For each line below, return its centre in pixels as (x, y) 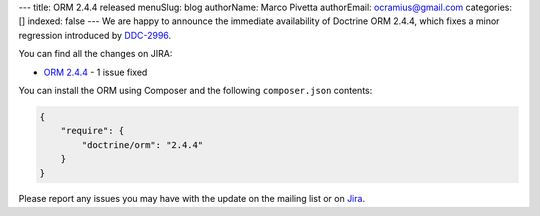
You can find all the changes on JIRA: (95, 54)
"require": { (92, 131)
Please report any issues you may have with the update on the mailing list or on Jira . (191, 199)
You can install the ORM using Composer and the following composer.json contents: (195, 90)
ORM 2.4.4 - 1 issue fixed (95, 72)
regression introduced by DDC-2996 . (95, 35)
